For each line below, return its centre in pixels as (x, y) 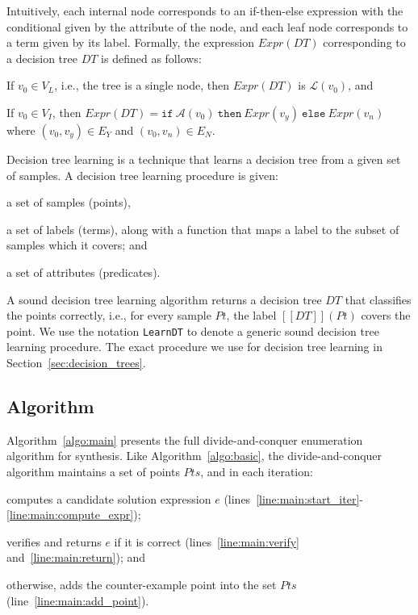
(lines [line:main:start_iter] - (293, 498)
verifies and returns (54, 541)
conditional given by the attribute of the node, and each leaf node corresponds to (207, 26)
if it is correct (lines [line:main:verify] (207, 541)
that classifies (378, 299)
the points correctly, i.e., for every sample (109, 315)
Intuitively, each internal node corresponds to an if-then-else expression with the (205, 10)
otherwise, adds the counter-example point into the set (142, 584)
